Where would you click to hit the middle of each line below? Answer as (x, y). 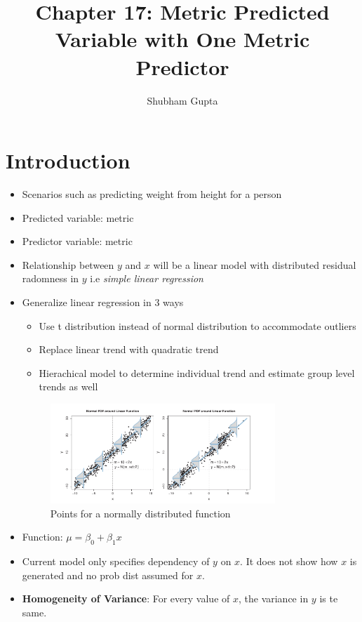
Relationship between (68, 264)
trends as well (68, 386)
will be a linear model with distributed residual (255, 264)
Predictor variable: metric (77, 241)
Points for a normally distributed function (140, 513)
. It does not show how (289, 561)
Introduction (68, 160)
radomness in (51, 278)
